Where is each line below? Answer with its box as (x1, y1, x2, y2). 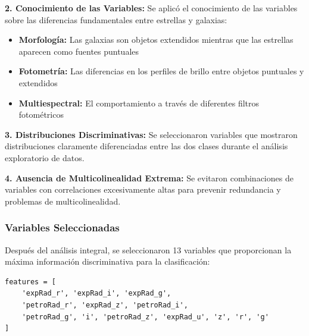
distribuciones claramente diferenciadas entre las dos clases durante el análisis (5, 140, 288, 152)
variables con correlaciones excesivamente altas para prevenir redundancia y (5, 183, 281, 196)
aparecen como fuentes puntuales (18, 45, 139, 57)
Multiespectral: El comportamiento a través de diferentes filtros (18, 96, 260, 109)
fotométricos (18, 108, 64, 121)
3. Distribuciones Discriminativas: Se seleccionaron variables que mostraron (5, 128, 298, 140)
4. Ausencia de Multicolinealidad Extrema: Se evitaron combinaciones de (5, 171, 294, 184)
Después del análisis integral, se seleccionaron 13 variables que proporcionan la (5, 243, 292, 256)
